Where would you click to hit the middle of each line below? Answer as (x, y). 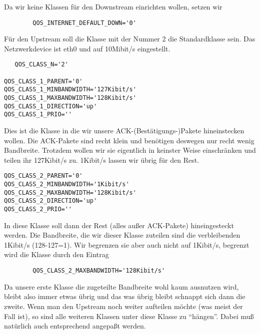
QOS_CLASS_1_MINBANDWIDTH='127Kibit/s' (70, 90)
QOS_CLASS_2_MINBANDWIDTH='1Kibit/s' (67, 184)
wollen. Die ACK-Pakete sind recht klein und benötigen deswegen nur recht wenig (129, 140)
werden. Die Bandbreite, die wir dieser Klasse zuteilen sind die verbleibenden (122, 235)
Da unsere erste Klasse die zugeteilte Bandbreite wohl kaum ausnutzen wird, (121, 286)
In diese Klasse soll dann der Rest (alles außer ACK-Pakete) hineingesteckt (119, 225)
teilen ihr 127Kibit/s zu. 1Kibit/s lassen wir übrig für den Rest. (102, 160)
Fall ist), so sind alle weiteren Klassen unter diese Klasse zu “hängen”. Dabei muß (129, 316)
